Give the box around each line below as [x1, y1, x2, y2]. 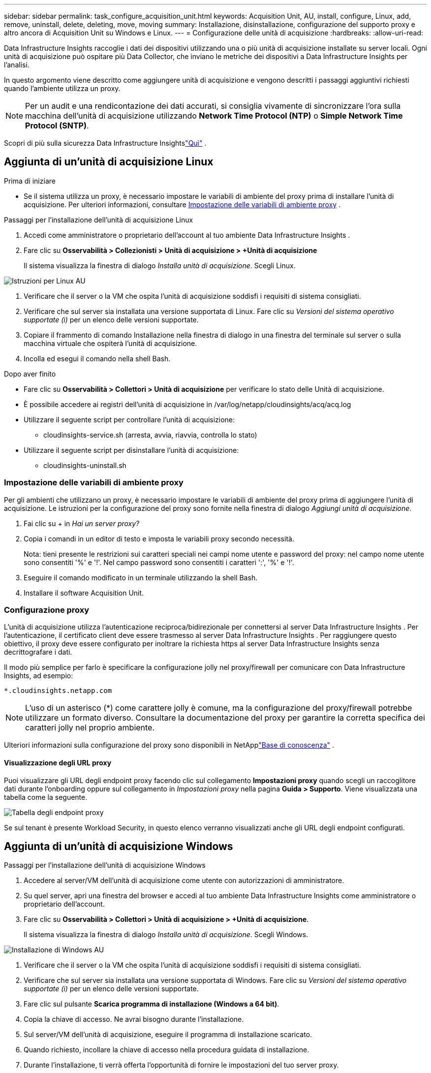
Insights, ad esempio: [4, 671, 73, 680]
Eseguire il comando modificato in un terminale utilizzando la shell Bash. [24, 573, 258, 582]
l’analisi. [4, 61, 30, 69]
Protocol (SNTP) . [25, 121, 89, 130]
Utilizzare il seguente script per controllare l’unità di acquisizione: [24, 415, 235, 424]
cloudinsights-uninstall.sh [43, 461, 126, 470]
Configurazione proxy [4, 604, 90, 615]
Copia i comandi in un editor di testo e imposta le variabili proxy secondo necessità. [24, 534, 294, 543]
